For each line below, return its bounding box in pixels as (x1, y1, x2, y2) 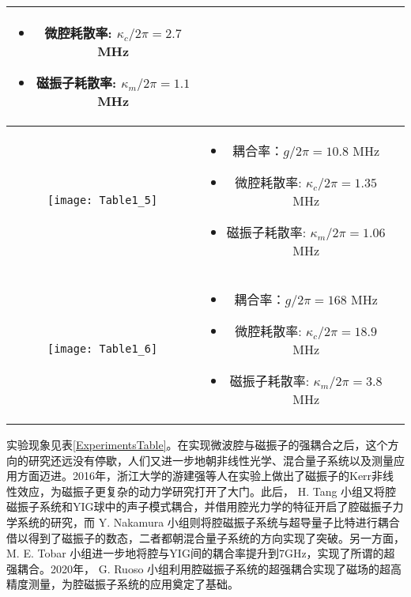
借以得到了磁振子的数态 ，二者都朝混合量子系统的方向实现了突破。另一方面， (6, 529, 405, 546)
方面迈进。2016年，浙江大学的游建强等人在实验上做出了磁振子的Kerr (17, 467, 372, 484)
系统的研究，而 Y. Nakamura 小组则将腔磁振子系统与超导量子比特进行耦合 (17, 513, 400, 530)
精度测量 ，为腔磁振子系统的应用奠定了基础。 (6, 576, 239, 592)
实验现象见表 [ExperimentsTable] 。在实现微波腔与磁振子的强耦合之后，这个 (6, 436, 388, 452)
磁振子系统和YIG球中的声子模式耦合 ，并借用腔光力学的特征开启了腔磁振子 (6, 498, 393, 515)
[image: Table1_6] (47, 342, 158, 355)
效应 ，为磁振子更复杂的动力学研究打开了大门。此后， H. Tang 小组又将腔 (17, 482, 397, 499)
